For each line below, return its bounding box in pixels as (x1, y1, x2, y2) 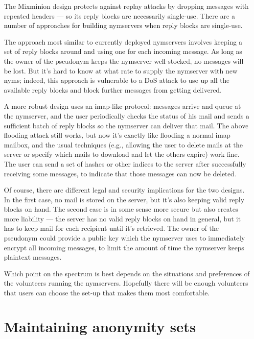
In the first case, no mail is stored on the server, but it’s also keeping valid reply (4, 194, 245, 204)
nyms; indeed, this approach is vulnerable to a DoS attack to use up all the (4, 75, 230, 85)
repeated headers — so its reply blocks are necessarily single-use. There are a (4, 10, 235, 21)
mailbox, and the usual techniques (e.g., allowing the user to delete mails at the (4, 139, 243, 149)
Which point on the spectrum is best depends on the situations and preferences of (4, 268, 250, 278)
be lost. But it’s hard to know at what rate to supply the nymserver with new (4, 65, 238, 75)
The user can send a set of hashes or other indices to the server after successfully (4, 158, 246, 169)
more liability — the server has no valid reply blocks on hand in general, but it (4, 213, 241, 223)
